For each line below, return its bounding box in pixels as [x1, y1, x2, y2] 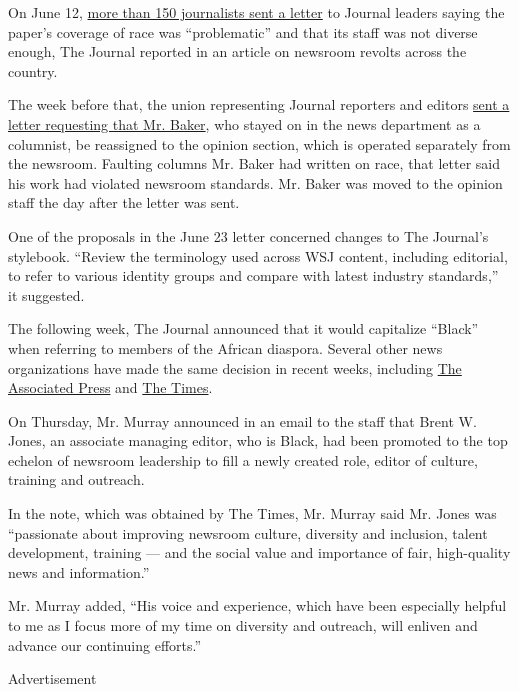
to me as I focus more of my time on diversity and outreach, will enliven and [8, 615, 478, 636]
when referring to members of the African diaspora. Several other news [8, 337, 443, 358]
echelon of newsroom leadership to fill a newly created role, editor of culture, [8, 449, 478, 470]
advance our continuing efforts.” [8, 634, 202, 655]
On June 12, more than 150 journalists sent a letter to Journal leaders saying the [8, 2, 505, 22]
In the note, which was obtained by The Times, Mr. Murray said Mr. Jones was [8, 503, 497, 524]
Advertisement [8, 668, 97, 689]
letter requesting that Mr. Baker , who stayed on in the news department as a [8, 113, 481, 134]
